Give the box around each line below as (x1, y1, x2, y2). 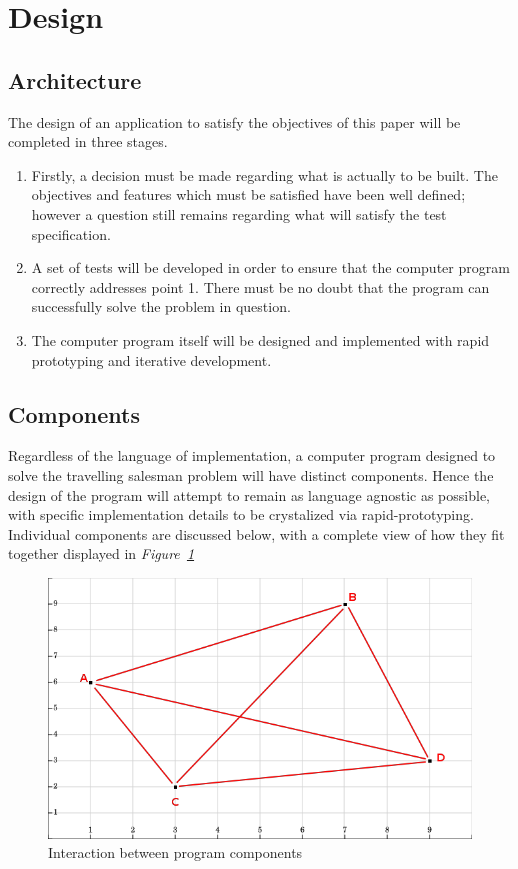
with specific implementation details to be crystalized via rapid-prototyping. (8, 504, 474, 525)
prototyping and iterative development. (31, 349, 272, 370)
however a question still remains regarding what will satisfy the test (31, 203, 447, 224)
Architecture (8, 64, 142, 95)
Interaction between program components (48, 842, 303, 863)
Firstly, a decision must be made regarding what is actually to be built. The (31, 164, 498, 185)
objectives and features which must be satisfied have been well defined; (31, 184, 466, 205)
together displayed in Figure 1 (8, 543, 195, 564)
